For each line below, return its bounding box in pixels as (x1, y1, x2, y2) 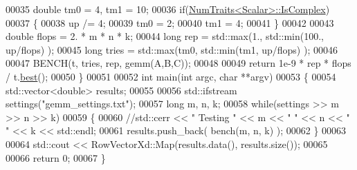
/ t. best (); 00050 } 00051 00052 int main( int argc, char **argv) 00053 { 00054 (6, 69, 336, 83)
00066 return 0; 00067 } (6, 150, 106, 164)
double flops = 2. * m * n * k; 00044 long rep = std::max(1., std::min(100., (6, 29, 324, 43)
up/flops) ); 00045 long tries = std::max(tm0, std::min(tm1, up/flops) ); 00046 (6, 42, 338, 56)
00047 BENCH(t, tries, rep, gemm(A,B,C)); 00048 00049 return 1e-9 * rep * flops (6, 56, 351, 70)
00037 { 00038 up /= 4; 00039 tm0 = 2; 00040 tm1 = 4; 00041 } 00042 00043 (6, 15, 334, 30)
